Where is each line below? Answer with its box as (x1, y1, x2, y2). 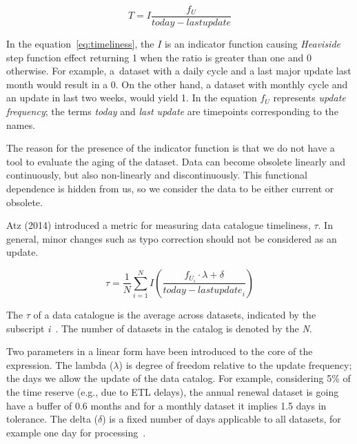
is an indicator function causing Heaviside (164, 37, 340, 51)
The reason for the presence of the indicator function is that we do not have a (6, 141, 335, 155)
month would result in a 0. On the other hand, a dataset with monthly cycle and (6, 77, 348, 91)
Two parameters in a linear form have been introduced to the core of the (6, 344, 313, 359)
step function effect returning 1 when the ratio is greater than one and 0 (6, 50, 312, 64)
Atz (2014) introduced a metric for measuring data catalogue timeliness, (6, 218, 311, 232)
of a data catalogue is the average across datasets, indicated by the (33, 307, 316, 321)
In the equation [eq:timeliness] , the (6, 37, 154, 51)
